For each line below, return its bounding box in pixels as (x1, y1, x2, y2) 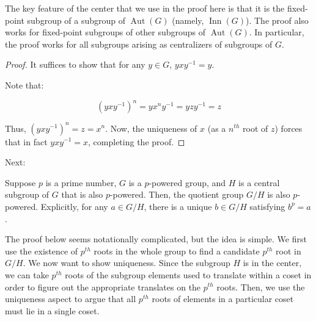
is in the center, (243, 256, 302, 269)
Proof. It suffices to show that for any (5, 58, 145, 71)
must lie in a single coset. (5, 304, 100, 317)
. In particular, (249, 26, 304, 38)
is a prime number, (45, 176, 117, 189)
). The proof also (246, 13, 309, 26)
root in (276, 244, 301, 257)
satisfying (249, 200, 285, 212)
